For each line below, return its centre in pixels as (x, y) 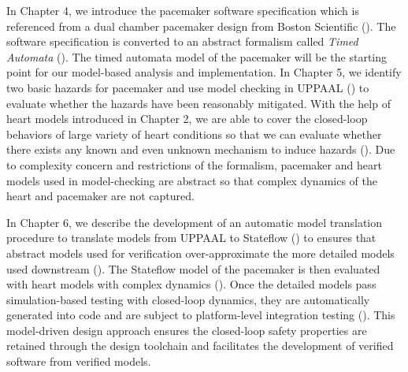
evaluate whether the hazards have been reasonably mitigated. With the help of (198, 103)
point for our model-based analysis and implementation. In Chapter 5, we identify (204, 72)
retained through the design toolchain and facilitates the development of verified (200, 346)
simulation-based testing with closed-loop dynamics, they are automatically (188, 299)
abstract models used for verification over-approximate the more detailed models (200, 253)
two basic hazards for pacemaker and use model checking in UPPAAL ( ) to (188, 87)
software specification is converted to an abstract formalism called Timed (182, 41)
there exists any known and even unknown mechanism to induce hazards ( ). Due (201, 149)
